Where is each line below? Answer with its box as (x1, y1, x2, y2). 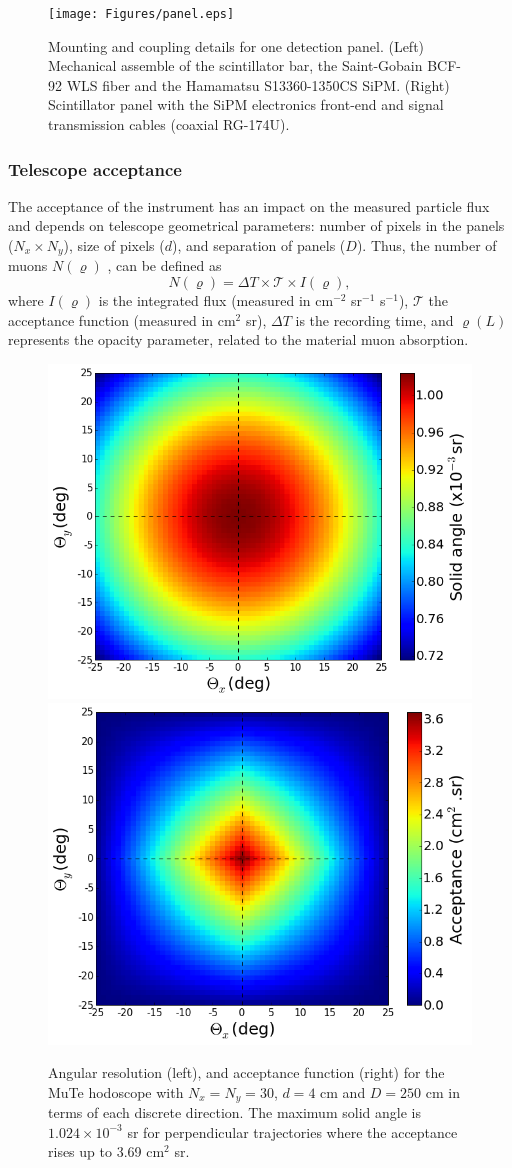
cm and (320, 1081, 366, 1102)
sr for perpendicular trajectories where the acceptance (127, 1121, 458, 1142)
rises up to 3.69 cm (48, 1141, 165, 1162)
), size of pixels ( (63, 235, 165, 256)
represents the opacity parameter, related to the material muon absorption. (8, 329, 469, 350)
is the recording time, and (295, 309, 454, 330)
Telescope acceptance (8, 156, 182, 181)
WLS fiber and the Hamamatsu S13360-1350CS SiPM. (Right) (66, 74, 450, 95)
